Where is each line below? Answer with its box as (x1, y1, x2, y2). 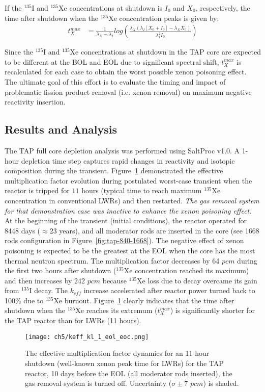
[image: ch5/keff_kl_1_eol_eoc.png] (25, 333, 149, 341)
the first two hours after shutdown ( (5, 265, 116, 276)
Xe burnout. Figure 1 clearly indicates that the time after (53, 295, 234, 305)
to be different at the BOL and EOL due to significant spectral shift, (5, 56, 219, 67)
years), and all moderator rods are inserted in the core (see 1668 (59, 225, 259, 236)
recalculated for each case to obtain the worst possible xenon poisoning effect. (5, 66, 247, 77)
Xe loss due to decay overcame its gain (137, 275, 257, 285)
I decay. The (29, 285, 68, 296)
